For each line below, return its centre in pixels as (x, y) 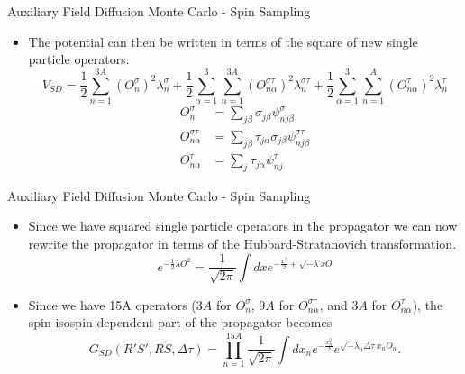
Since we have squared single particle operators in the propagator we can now (243, 226)
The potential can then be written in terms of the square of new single (223, 41)
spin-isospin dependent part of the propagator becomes (180, 322)
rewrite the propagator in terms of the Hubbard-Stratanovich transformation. (242, 244)
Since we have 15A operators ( (112, 304)
